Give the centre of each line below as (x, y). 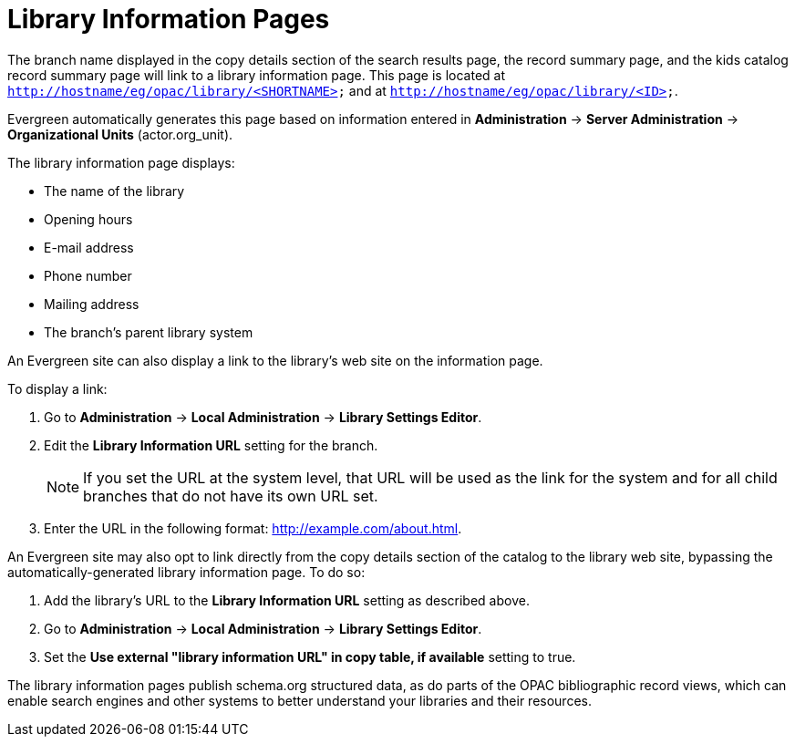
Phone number (88, 275)
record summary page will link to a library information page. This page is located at (256, 75)
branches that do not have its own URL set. (231, 496)
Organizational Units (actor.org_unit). (120, 134)
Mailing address (92, 304)
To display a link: (57, 388)
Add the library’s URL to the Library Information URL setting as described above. (287, 600)
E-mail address (89, 247)
